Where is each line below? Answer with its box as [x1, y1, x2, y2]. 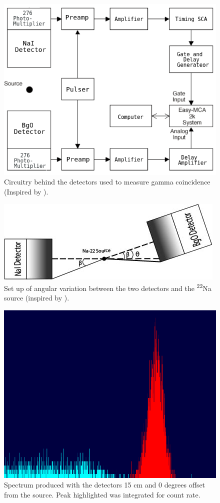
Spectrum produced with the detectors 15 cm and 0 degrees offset [4, 479, 205, 490]
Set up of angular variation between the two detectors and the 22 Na [4, 281, 211, 293]
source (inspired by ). [4, 292, 69, 303]
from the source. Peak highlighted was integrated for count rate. [4, 489, 200, 500]
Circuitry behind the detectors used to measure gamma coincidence [4, 176, 210, 187]
